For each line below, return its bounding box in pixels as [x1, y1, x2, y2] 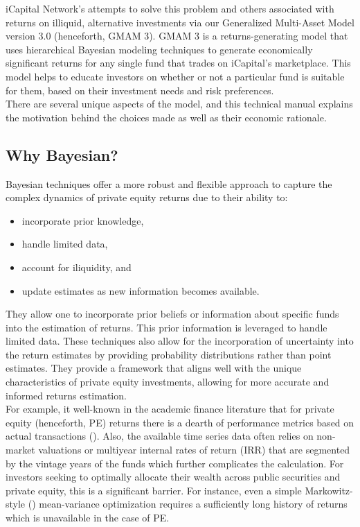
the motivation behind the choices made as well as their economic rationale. [6, 110, 327, 124]
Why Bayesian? [6, 144, 118, 165]
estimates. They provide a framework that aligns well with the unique [6, 361, 302, 375]
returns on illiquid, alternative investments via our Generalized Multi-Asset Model [6, 15, 354, 29]
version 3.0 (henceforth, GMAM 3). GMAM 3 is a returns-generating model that [6, 28, 348, 43]
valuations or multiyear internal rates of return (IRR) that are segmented [38, 442, 350, 457]
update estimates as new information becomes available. [21, 283, 260, 297]
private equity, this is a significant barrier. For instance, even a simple [6, 483, 302, 497]
